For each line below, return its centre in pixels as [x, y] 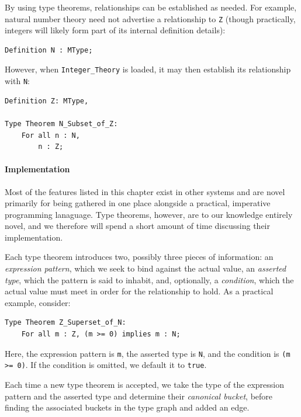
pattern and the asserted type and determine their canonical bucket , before [139, 396]
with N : [17, 81]
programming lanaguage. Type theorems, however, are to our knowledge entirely [149, 214]
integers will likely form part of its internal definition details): [115, 30]
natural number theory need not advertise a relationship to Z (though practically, [150, 18]
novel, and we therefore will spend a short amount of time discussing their [137, 226]
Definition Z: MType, [47, 101]
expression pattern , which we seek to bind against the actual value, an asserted [146, 268]
